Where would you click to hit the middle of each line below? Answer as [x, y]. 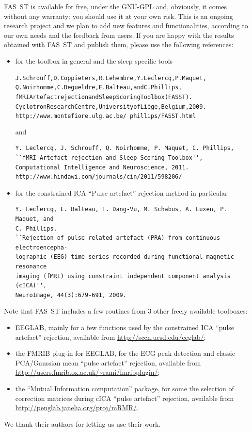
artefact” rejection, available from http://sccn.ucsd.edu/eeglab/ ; [110, 337]
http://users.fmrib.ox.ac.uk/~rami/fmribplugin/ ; [87, 372]
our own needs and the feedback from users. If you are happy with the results [119, 35]
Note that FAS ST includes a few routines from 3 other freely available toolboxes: [126, 311]
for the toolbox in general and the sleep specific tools [94, 60]
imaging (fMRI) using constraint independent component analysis [123, 276]
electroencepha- [41, 247]
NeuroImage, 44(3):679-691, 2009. [71, 295]
